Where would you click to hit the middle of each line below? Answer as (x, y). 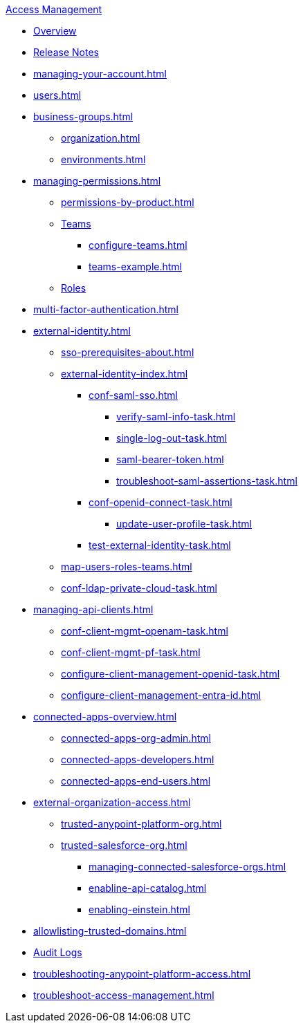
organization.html (101, 138)
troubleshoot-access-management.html (124, 995)
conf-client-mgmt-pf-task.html (131, 652)
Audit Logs (58, 952)
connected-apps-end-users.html (136, 781)
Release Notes (66, 52)
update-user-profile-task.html (184, 524)
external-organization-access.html (112, 802)
